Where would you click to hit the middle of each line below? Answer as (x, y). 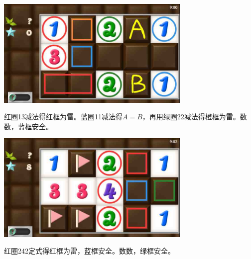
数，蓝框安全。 (28, 126)
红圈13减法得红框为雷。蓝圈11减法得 (63, 117)
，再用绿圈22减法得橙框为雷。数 (194, 117)
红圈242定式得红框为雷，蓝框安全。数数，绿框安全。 (89, 251)
